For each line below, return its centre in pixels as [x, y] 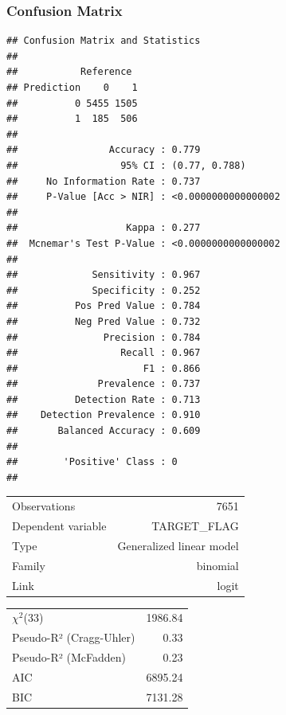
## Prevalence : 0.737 [104, 384]
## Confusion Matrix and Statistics [104, 41]
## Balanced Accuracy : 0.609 [104, 431]
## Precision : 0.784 [104, 337]
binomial [217, 565]
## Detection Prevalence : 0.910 [104, 415]
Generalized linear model [178, 545]
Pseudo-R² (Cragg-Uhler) [74, 637]
